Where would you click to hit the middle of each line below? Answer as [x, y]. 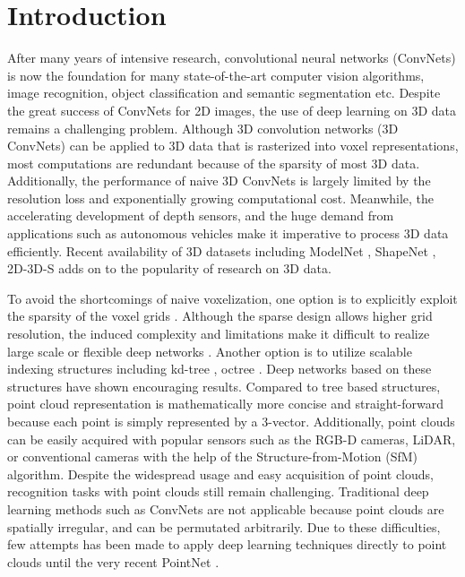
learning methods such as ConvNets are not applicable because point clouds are [226, 508]
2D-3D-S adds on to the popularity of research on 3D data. [169, 268]
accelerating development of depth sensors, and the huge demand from [201, 215]
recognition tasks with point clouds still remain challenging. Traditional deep [218, 491]
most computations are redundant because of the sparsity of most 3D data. [214, 163]
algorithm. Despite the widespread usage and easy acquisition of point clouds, [220, 474]
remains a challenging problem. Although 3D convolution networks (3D [203, 128]
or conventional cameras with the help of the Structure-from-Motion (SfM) [213, 456]
